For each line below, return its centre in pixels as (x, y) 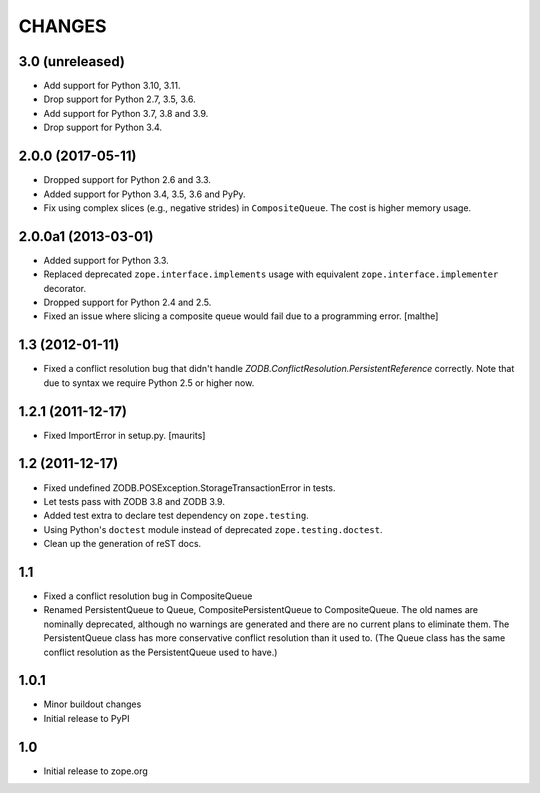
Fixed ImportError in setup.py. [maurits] (124, 435)
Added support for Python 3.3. (106, 260)
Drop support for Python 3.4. (103, 127)
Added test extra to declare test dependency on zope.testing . (176, 516)
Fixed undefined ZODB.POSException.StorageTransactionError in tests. (189, 487)
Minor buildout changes (92, 704)
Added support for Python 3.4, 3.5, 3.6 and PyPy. (144, 194)
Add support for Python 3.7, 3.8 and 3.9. (126, 113)
